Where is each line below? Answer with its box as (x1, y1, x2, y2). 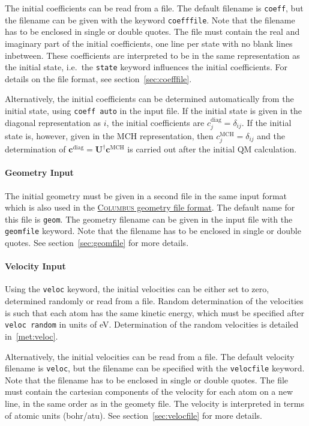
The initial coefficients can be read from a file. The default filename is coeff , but (5, 2, 304, 14)
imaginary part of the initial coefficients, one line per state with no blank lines (5, 37, 293, 49)
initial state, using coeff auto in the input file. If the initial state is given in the (5, 104, 302, 116)
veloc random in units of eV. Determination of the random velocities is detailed (5, 318, 299, 331)
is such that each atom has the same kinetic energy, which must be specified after (5, 306, 305, 319)
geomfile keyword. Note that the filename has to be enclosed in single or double (5, 224, 301, 237)
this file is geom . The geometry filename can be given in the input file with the (5, 212, 293, 225)
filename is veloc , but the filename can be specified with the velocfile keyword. (5, 362, 305, 374)
